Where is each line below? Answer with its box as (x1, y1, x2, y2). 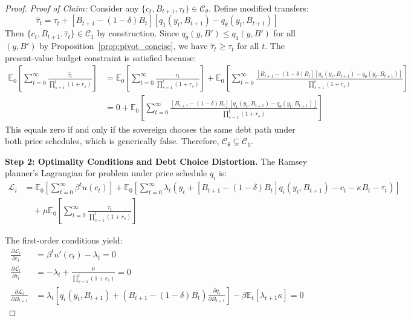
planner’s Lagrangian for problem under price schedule (5, 167, 207, 179)
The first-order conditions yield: (5, 234, 123, 247)
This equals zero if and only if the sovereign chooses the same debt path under (5, 122, 296, 135)
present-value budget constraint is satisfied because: (5, 51, 196, 64)
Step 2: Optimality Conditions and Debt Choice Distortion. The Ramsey (5, 154, 308, 167)
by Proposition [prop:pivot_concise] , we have (39, 39, 208, 52)
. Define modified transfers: (208, 2, 309, 14)
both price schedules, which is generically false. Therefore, (5, 134, 219, 147)
